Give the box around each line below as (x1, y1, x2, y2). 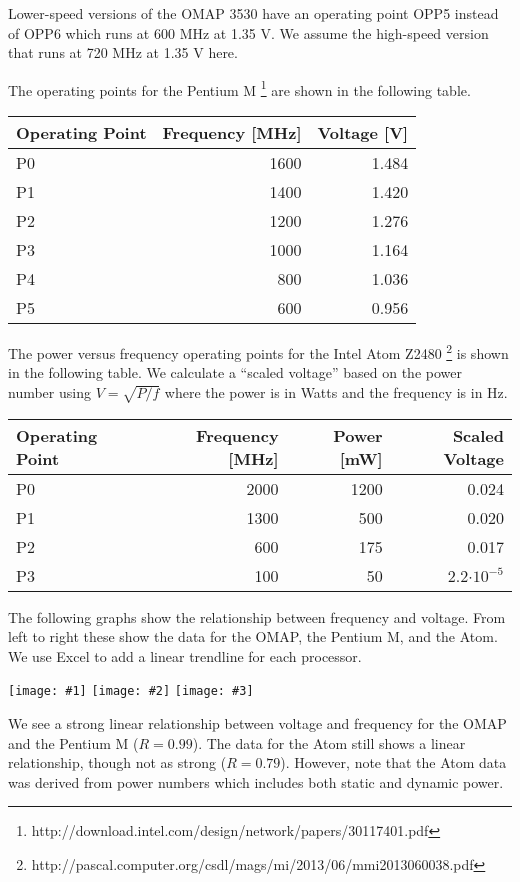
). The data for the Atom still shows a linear (192, 732, 466, 753)
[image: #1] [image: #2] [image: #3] (8, 684, 254, 699)
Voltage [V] (317, 121, 409, 145)
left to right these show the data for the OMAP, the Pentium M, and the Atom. (8, 626, 498, 647)
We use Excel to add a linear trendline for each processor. (8, 645, 362, 666)
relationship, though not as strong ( (8, 752, 227, 773)
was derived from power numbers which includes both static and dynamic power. (8, 771, 504, 792)
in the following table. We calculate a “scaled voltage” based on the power (8, 362, 462, 383)
